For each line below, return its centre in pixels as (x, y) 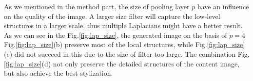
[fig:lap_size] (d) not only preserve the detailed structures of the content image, (122, 63)
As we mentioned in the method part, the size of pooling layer (97, 6)
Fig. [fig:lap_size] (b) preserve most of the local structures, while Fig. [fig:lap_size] (125, 44)
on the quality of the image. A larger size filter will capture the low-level (112, 16)
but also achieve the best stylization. (58, 73)
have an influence (223, 6)
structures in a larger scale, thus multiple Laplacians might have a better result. (123, 25)
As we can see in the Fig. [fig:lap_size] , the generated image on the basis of (116, 35)
